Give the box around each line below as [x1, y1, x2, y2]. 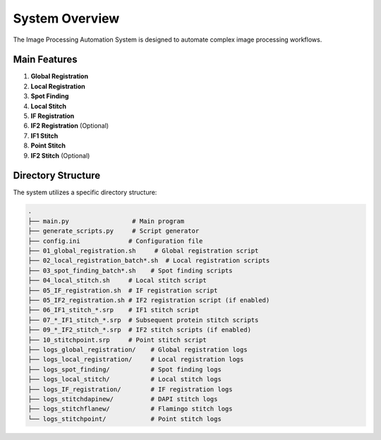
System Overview [13, 11, 120, 26]
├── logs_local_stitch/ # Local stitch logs [28, 375, 222, 383]
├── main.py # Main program [28, 217, 185, 225]
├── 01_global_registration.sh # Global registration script [28, 247, 259, 255]
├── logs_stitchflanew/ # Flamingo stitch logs [28, 405, 233, 413]
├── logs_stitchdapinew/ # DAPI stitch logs [28, 395, 218, 403]
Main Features [13, 54, 78, 66]
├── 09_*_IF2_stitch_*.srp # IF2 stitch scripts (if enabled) [28, 326, 252, 334]
